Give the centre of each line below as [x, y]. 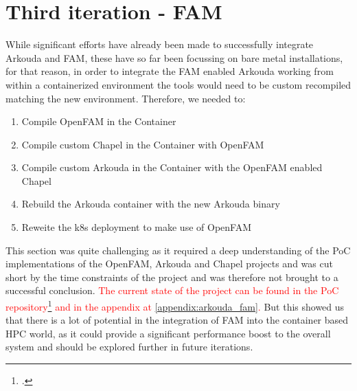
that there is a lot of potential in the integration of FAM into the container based [177, 320]
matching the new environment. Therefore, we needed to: [126, 98]
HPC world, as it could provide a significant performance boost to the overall [168, 333]
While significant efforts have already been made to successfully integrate [160, 44]
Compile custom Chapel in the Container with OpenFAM [143, 144]
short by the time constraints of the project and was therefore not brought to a [172, 277]
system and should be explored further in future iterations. [129, 347]
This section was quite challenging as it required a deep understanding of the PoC [178, 250]
